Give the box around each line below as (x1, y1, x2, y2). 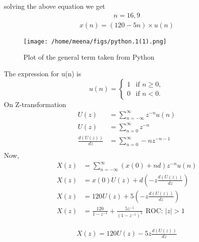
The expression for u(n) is (4, 68, 81, 78)
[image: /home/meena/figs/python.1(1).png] (23, 38, 167, 45)
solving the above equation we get (4, 1, 105, 11)
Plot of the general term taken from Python (23, 52, 155, 62)
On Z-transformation (4, 99, 66, 109)
